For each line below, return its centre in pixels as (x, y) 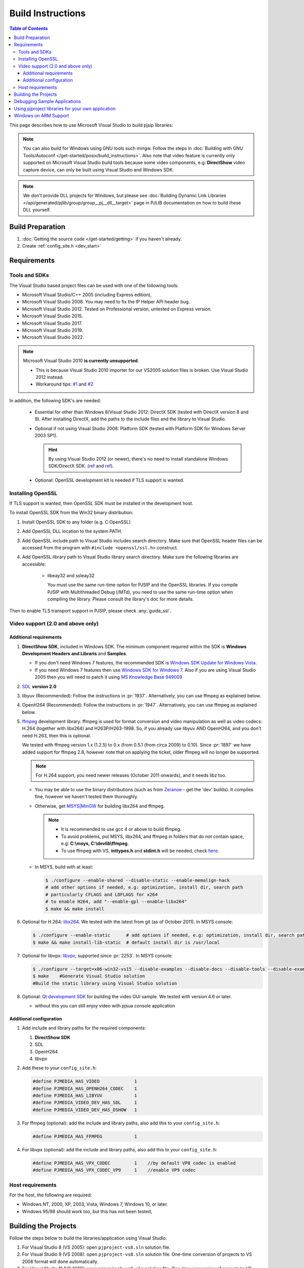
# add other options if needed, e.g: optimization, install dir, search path (144, 887)
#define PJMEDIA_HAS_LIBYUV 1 (85, 1096)
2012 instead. (50, 377)
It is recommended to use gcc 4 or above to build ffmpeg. (121, 829)
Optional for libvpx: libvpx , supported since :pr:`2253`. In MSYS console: (98, 956)
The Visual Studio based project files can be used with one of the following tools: (94, 285)
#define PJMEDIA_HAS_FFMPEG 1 (85, 1136)
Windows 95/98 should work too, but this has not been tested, (87, 1211)
